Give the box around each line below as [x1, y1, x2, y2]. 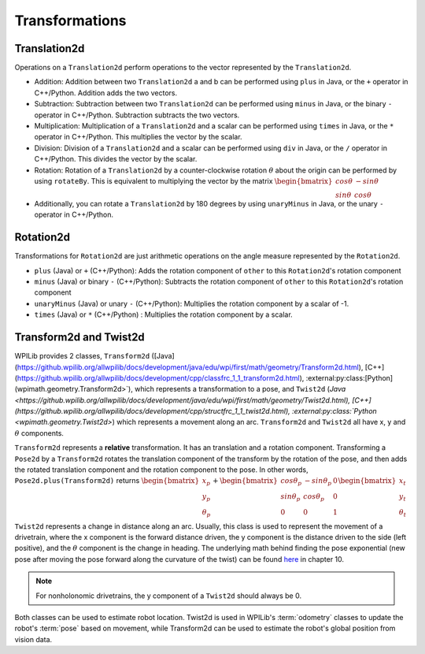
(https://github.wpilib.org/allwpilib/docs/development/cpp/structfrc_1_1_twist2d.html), [14, 407, 290, 416]
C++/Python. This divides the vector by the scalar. [34, 154, 198, 164]
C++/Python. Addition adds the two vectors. [34, 87, 177, 98]
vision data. [14, 634, 53, 644]
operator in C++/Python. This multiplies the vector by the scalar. [34, 132, 243, 142]
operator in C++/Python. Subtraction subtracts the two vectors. [34, 110, 240, 120]
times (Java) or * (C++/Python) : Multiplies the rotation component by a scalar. [34, 310, 293, 319]
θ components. [14, 428, 65, 437]
